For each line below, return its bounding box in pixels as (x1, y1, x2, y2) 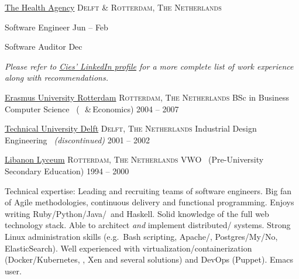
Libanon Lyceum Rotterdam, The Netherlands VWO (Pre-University (5, 153, 264, 166)
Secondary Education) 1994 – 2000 (5, 164, 129, 177)
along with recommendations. (5, 71, 108, 84)
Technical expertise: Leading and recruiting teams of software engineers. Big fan (5, 184, 292, 197)
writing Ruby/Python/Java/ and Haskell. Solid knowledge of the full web (5, 207, 269, 219)
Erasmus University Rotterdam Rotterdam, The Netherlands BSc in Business (5, 91, 289, 103)
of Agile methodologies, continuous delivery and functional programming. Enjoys (5, 196, 294, 208)
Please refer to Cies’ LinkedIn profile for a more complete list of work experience (5, 60, 294, 72)
